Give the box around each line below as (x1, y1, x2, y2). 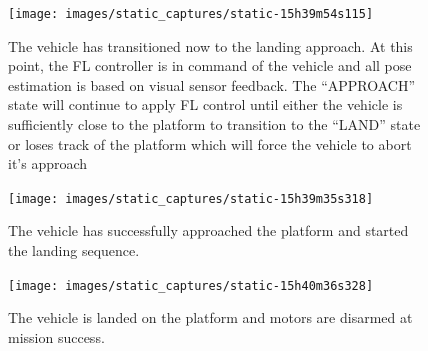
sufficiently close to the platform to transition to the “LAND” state (8, 114, 421, 135)
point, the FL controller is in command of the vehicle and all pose (8, 55, 412, 76)
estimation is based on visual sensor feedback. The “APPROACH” (8, 74, 416, 95)
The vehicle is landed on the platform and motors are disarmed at (8, 307, 413, 328)
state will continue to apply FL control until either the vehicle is (8, 94, 403, 115)
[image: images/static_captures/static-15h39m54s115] (8, 7, 374, 21)
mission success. (8, 326, 105, 347)
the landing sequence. (8, 240, 140, 261)
